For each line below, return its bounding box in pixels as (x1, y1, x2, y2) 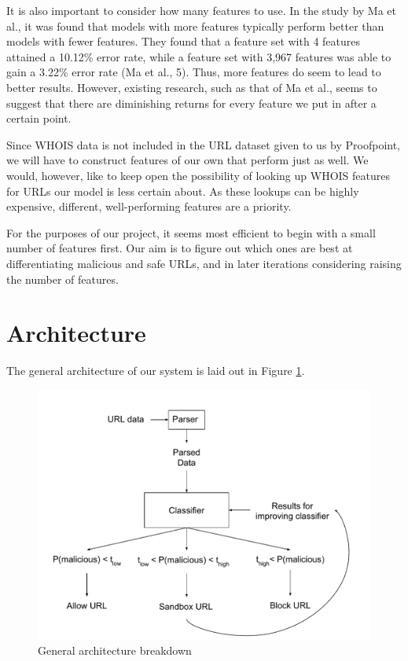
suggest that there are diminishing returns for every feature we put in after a (6, 94, 377, 111)
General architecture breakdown (38, 642, 192, 659)
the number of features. (6, 270, 119, 287)
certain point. (6, 110, 72, 127)
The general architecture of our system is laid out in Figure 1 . (6, 362, 305, 379)
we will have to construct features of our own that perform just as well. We (6, 152, 369, 168)
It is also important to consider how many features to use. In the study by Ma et (6, 2, 396, 18)
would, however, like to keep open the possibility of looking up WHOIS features (6, 167, 390, 183)
